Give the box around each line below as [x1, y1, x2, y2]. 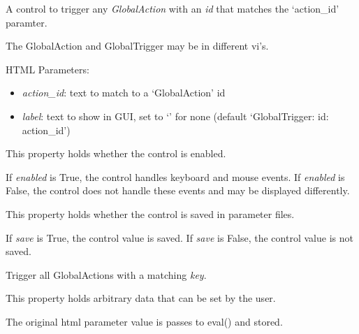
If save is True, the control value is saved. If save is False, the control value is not [6, 230, 353, 245]
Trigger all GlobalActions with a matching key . [6, 267, 207, 282]
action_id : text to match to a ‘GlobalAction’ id [22, 85, 226, 100]
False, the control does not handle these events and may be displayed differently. [6, 183, 350, 198]
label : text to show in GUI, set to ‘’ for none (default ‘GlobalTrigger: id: [22, 108, 329, 123]
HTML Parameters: [6, 61, 89, 76]
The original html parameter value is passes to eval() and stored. [6, 314, 283, 328]
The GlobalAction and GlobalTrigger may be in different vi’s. [6, 38, 269, 53]
